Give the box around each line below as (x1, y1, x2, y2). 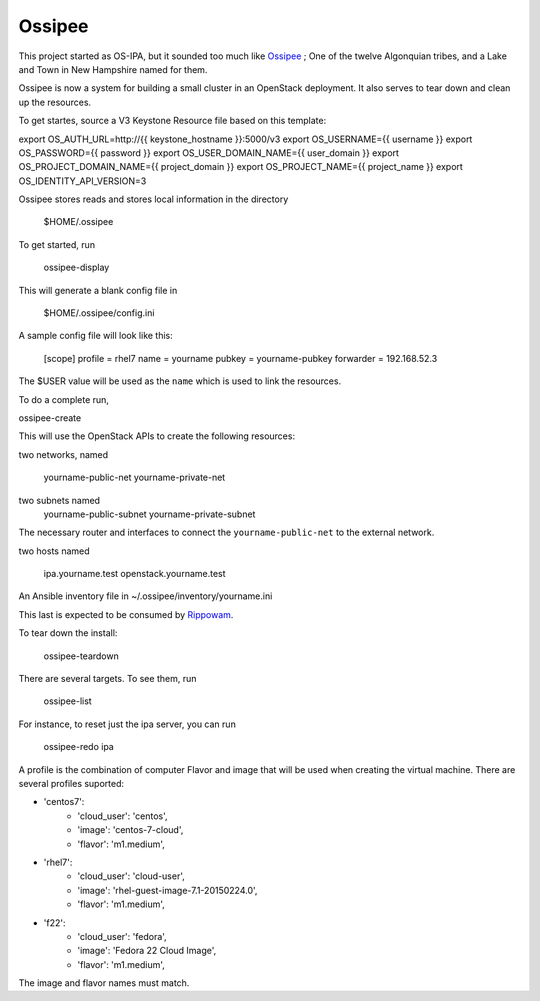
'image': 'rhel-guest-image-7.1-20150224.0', (77, 884, 258, 896)
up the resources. (18, 96, 92, 108)
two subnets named (18, 494, 100, 506)
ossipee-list (43, 695, 92, 707)
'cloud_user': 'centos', (77, 810, 169, 822)
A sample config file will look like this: (18, 330, 174, 342)
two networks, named (18, 448, 109, 460)
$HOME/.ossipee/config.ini (43, 307, 155, 319)
